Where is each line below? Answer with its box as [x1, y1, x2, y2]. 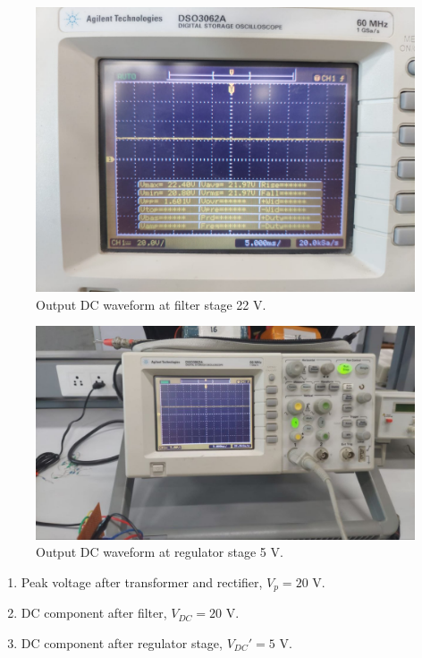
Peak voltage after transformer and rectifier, [21, 572, 263, 591]
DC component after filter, [21, 603, 167, 622]
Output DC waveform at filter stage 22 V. [36, 295, 266, 313]
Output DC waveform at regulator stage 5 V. [36, 543, 283, 561]
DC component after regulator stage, [21, 633, 223, 652]
